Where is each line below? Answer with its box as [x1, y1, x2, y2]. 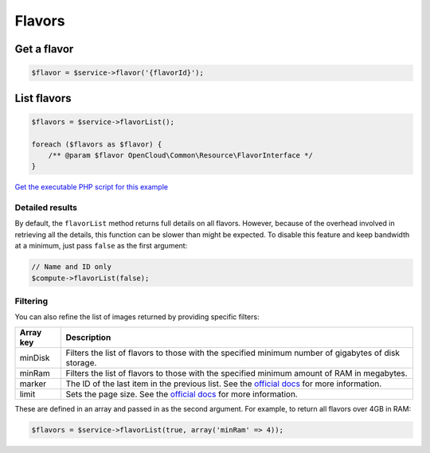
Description [65, 331, 111, 342]
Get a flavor [14, 42, 74, 56]
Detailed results [14, 202, 77, 213]
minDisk [19, 352, 50, 363]
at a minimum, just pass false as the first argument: [14, 241, 188, 251]
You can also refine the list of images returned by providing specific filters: [14, 312, 260, 322]
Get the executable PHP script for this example [14, 182, 169, 192]
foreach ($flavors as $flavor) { [31, 139, 162, 149]
